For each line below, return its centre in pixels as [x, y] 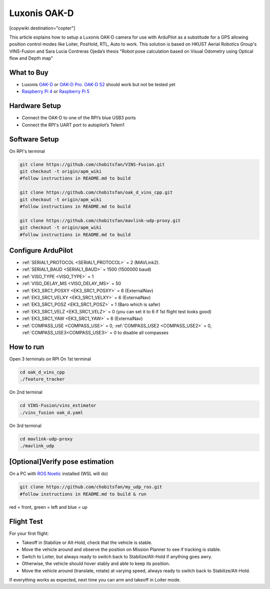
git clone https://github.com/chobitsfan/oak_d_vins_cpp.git [96, 192]
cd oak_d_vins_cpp [42, 372]
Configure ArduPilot [41, 250]
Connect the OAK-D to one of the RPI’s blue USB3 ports [79, 118]
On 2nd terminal [26, 392]
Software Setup [34, 139]
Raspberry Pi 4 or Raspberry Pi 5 [56, 91]
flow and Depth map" [31, 58]
